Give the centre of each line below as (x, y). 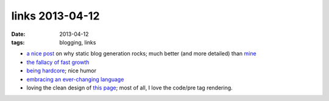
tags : (18, 42)
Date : (18, 34)
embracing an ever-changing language (75, 79)
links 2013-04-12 (55, 16)
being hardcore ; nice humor (62, 71)
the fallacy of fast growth (58, 62)
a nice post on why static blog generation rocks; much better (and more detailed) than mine (141, 54)
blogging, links (78, 42)
